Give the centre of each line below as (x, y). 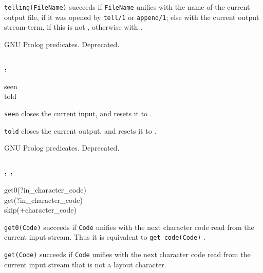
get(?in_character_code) (43, 199)
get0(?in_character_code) (45, 190)
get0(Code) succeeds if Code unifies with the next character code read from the (129, 227)
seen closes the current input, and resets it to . (78, 113)
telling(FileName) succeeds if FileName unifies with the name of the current (127, 7)
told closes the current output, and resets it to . (80, 130)
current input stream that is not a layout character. (85, 264)
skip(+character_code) (40, 210)
